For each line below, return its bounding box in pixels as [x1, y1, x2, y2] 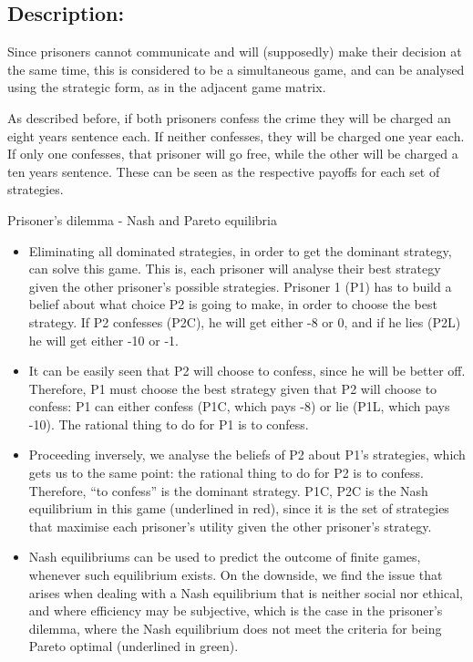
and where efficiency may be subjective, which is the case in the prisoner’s [28, 601, 443, 620]
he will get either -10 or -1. [28, 330, 179, 349]
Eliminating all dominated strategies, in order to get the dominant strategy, [28, 241, 452, 260]
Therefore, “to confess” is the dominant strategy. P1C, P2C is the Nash [28, 481, 428, 500]
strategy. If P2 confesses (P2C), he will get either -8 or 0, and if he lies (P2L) [28, 312, 461, 331]
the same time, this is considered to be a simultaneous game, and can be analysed [7, 59, 465, 78]
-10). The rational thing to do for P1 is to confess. [28, 414, 309, 433]
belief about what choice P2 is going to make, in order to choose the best [28, 295, 437, 314]
